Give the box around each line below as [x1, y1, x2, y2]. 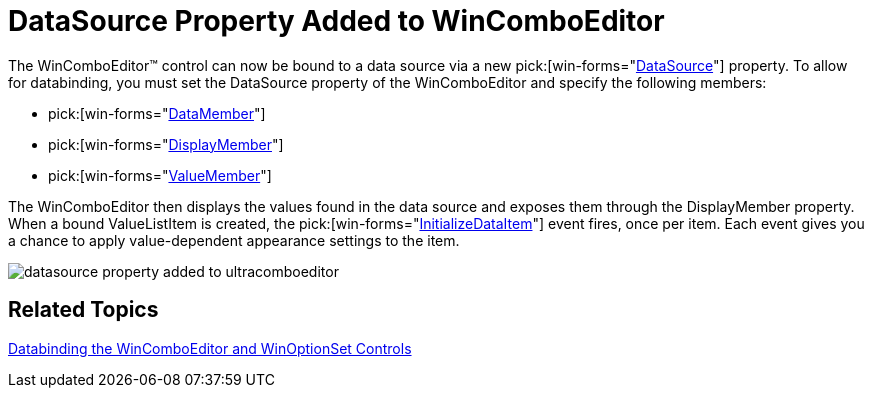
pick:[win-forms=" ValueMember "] [48, 166, 272, 184]
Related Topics [8, 297, 159, 323]
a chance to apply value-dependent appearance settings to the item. [8, 231, 460, 249]
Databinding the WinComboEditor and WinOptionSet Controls [8, 339, 412, 357]
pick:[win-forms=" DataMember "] [48, 104, 266, 122]
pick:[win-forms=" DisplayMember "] [48, 135, 284, 153]
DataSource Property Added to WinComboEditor [8, 4, 665, 38]
